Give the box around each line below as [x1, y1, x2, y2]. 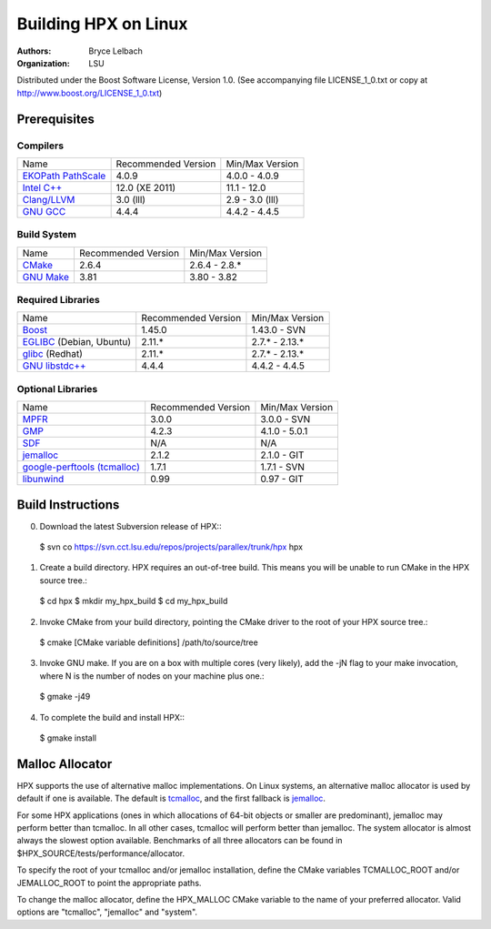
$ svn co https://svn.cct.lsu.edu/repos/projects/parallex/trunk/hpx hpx [39, 541, 304, 552]
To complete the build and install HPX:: [39, 712, 185, 722]
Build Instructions [16, 497, 120, 512]
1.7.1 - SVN [260, 460, 305, 473]
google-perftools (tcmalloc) [22, 460, 141, 473]
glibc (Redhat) [22, 348, 84, 360]
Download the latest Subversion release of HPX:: [39, 520, 222, 531]
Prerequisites [16, 111, 95, 126]
